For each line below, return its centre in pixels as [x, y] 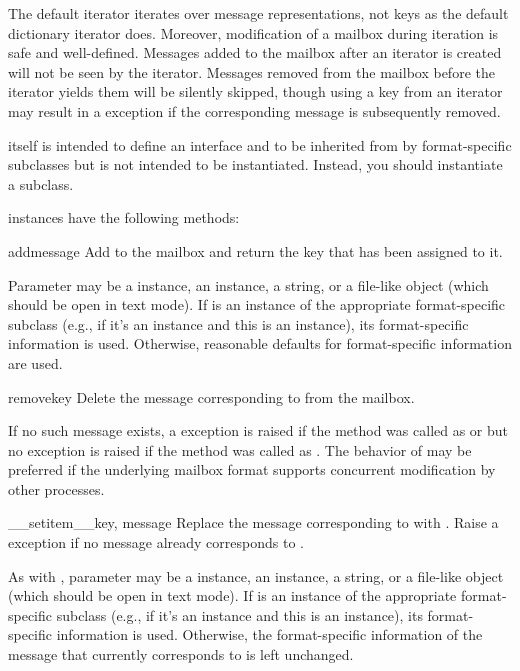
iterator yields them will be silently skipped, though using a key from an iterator [255, 91]
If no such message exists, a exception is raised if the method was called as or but [258, 430]
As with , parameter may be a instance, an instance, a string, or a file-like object [256, 575]
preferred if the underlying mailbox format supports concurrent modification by [252, 469]
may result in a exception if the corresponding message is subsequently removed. [254, 110]
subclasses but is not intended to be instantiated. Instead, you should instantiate [255, 164]
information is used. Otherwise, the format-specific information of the [269, 634]
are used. [35, 362]
